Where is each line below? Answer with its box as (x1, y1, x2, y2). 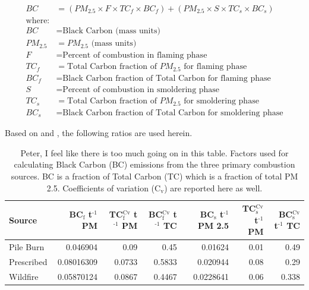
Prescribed (9, 255, 48, 267)
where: (26, 17, 50, 26)
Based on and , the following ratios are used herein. (5, 127, 193, 139)
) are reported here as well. (164, 181, 263, 194)
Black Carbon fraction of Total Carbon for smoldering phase (62, 108, 283, 117)
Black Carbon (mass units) (62, 27, 160, 36)
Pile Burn (9, 241, 45, 253)
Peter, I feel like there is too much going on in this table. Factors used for (20, 146, 289, 159)
